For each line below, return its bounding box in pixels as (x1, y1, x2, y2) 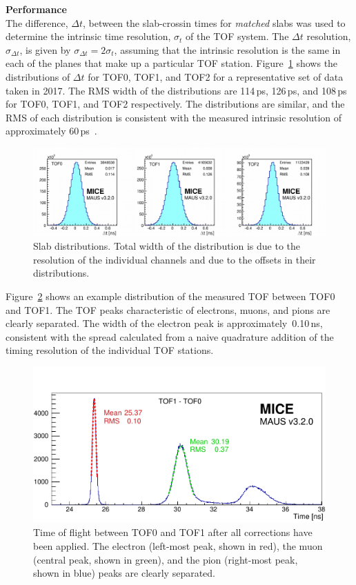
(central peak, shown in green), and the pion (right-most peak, (33, 552, 298, 566)
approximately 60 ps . (6, 123, 97, 138)
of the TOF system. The (186, 29, 289, 43)
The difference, (6, 15, 68, 30)
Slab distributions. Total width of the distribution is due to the (33, 239, 301, 253)
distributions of (6, 69, 70, 83)
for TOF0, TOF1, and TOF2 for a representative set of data (88, 69, 344, 83)
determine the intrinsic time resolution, (6, 29, 171, 43)
